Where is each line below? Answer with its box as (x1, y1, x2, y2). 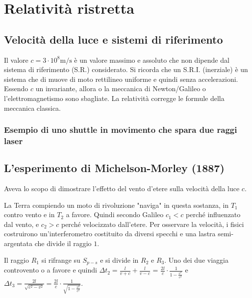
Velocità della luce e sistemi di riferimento (4, 31, 223, 47)
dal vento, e (4, 219, 39, 229)
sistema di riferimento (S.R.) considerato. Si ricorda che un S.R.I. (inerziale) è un (4, 64, 248, 74)
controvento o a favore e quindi (4, 265, 97, 275)
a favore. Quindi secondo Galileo (66, 209, 164, 220)
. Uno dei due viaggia (164, 254, 228, 265)
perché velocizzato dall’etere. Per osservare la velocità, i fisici (61, 219, 244, 229)
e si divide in (100, 254, 139, 265)
